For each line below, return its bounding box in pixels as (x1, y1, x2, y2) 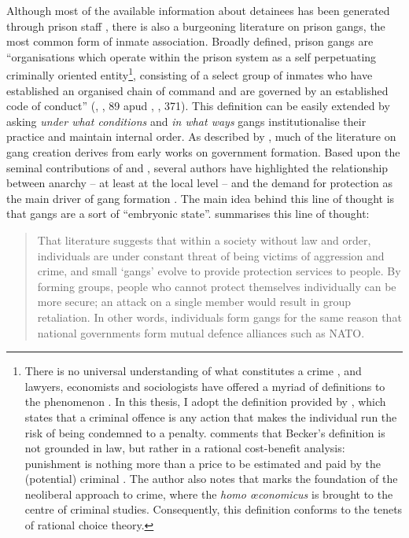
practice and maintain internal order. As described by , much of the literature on (6, 128, 396, 145)
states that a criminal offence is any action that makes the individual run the (24, 408, 397, 425)
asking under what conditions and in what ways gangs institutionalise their (6, 112, 367, 129)
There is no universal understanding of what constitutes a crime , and (24, 363, 362, 379)
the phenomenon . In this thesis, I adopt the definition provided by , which (24, 393, 386, 410)
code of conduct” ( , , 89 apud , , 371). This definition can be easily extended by (6, 98, 390, 114)
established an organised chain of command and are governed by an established (6, 82, 389, 98)
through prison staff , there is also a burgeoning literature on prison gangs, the (6, 17, 385, 34)
